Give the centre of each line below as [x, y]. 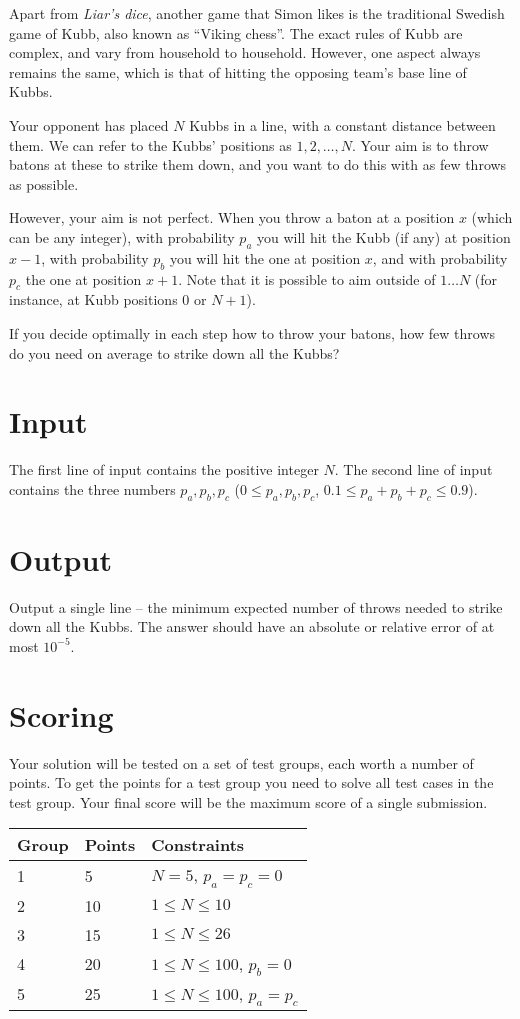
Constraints [198, 845]
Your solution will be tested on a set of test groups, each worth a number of [241, 762]
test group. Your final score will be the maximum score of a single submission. [248, 801]
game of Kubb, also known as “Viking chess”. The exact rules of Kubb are [236, 32]
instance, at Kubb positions [93, 299]
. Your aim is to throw [420, 144]
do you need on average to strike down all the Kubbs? [174, 352]
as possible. [44, 183]
